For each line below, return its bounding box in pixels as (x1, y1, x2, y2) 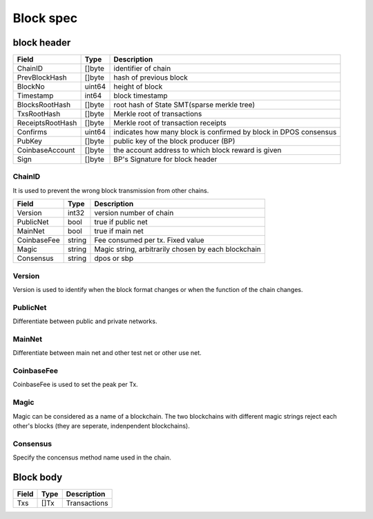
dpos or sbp (94, 253, 134, 263)
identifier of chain (113, 64, 171, 73)
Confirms (17, 127, 48, 137)
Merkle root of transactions (113, 109, 202, 119)
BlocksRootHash (17, 100, 71, 110)
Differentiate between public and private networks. (12, 317, 157, 325)
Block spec (12, 10, 78, 26)
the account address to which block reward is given (113, 145, 282, 155)
